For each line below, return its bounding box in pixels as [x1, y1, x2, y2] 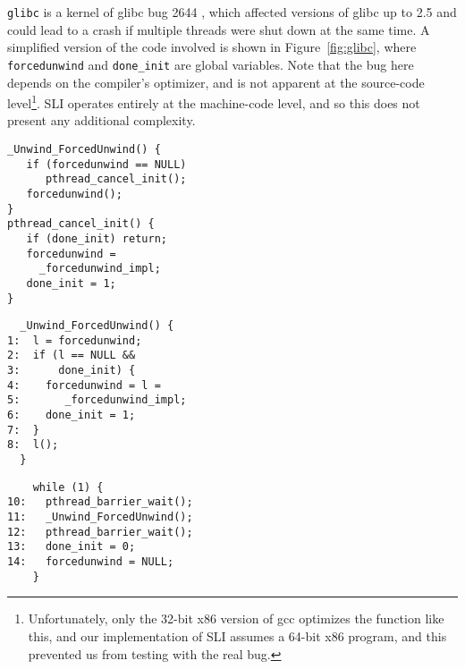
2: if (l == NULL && [7, 349, 136, 362]
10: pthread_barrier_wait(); [7, 495, 193, 509]
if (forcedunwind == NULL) [26, 157, 187, 171]
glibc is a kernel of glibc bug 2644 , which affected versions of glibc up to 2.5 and [7, 3, 457, 21]
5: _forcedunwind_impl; [7, 394, 187, 407]
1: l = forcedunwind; [7, 334, 142, 347]
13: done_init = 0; [7, 540, 136, 554]
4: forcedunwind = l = [7, 378, 161, 392]
